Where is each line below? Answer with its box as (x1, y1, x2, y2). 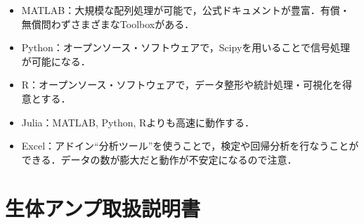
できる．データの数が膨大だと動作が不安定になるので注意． (21, 152, 297, 166)
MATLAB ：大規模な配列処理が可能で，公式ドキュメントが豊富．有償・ (21, 3, 350, 17)
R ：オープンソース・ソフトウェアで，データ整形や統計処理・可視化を (21, 77, 343, 92)
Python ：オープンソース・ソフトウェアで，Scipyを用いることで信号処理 (21, 40, 350, 55)
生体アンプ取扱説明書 (5, 193, 201, 222)
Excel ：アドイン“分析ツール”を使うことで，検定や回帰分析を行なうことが (21, 138, 359, 153)
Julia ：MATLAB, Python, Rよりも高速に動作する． (21, 114, 255, 129)
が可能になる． (21, 53, 91, 68)
